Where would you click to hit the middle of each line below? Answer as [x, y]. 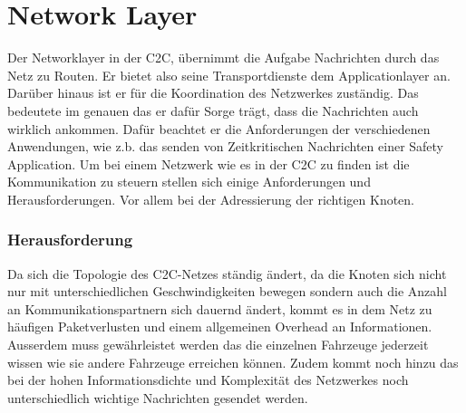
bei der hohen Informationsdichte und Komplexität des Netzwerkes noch [208, 380]
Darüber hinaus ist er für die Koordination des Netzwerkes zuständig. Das [213, 93]
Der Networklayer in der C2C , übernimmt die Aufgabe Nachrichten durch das [223, 58]
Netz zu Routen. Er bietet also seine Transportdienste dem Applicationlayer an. [229, 75]
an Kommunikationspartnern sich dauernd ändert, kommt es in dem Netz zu [220, 308]
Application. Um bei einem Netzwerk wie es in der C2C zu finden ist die [209, 163]
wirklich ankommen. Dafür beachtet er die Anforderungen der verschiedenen [219, 128]
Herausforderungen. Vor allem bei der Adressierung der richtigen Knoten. [211, 199]
